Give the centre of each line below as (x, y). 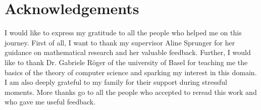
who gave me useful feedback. (50, 102)
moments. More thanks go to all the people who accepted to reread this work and (131, 92)
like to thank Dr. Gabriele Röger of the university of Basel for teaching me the (126, 62)
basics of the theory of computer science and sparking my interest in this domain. (131, 72)
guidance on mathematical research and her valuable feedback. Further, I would (128, 52)
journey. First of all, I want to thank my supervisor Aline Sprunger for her (120, 42)
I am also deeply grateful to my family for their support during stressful (116, 82)
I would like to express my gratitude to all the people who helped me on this (123, 33)
